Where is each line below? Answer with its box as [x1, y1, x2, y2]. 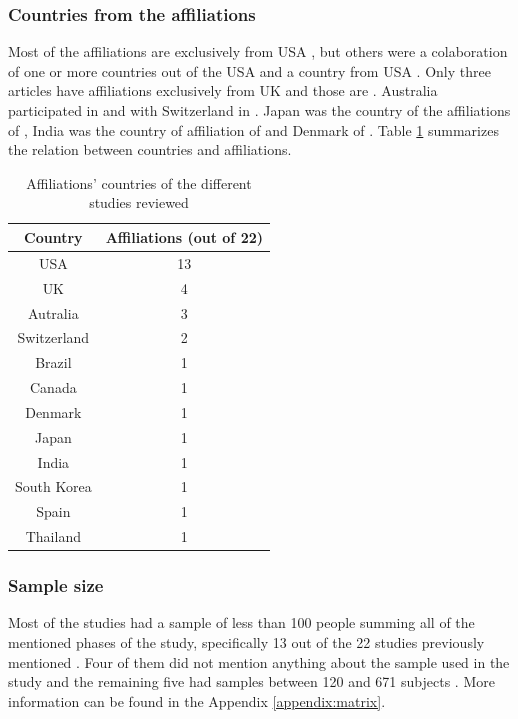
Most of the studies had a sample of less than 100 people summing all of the [8, 612, 475, 633]
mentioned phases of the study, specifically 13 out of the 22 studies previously [8, 632, 485, 652]
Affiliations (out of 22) [105, 226, 264, 247]
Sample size [8, 573, 104, 598]
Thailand [25, 526, 81, 547]
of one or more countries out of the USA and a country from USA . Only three [8, 60, 491, 81]
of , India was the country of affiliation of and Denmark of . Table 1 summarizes [8, 119, 499, 140]
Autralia [28, 302, 79, 323]
